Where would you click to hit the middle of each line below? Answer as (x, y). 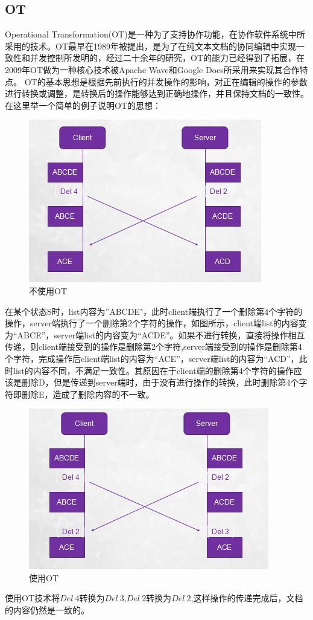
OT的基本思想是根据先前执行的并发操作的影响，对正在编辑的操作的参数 (166, 81)
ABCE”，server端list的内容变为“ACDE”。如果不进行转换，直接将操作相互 (161, 334)
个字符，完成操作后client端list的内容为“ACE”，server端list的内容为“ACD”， (152, 358)
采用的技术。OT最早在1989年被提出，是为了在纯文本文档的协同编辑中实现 (150, 46)
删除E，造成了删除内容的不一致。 (88, 394)
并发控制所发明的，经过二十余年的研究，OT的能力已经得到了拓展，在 (167, 58)
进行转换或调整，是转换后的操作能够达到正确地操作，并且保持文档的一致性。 (157, 93)
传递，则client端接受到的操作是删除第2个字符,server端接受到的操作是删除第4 (153, 347)
